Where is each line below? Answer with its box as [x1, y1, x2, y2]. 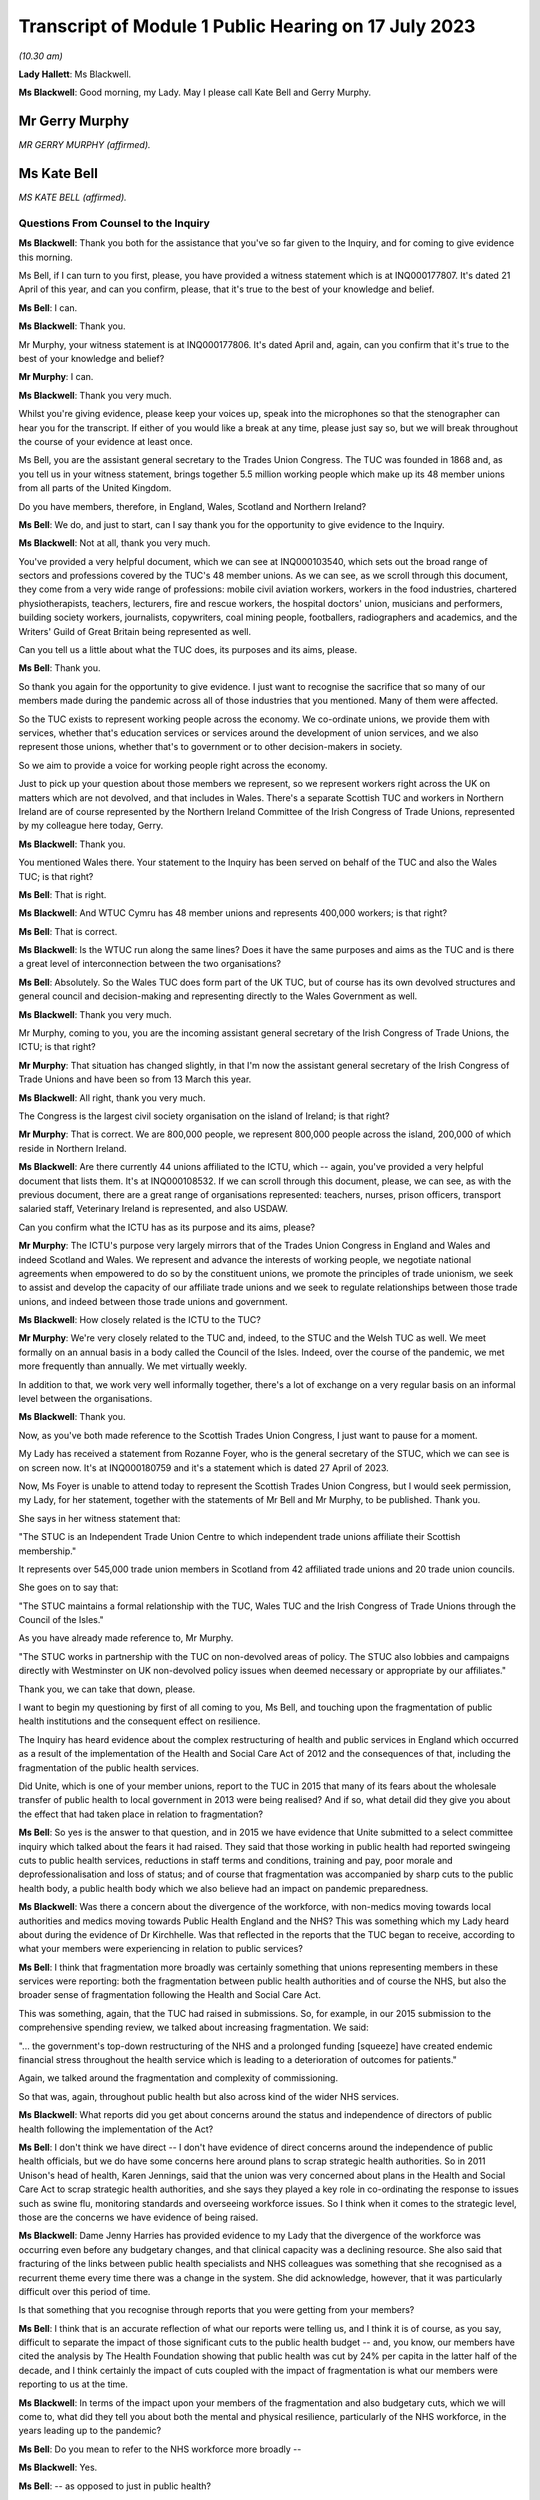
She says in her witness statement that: [18, 1512, 181, 1524]
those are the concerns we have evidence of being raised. [18, 2211, 259, 2223]
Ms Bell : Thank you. [18, 662, 101, 674]
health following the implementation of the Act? [18, 2123, 214, 2135]
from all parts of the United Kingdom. [18, 482, 172, 494]
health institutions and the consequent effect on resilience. [18, 1715, 261, 1727]
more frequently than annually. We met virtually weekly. [18, 1360, 248, 1372]
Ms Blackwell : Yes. [18, 2461, 98, 2474]
